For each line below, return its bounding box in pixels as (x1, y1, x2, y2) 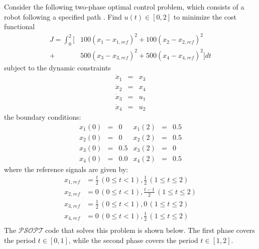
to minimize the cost (173, 11, 236, 22)
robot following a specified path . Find (4, 11, 122, 22)
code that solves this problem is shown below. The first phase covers (45, 225, 255, 235)
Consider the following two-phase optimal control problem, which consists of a (4, 2, 244, 12)
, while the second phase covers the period (68, 234, 198, 245)
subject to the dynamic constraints (4, 62, 111, 72)
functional (4, 21, 35, 32)
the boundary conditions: (4, 112, 81, 122)
